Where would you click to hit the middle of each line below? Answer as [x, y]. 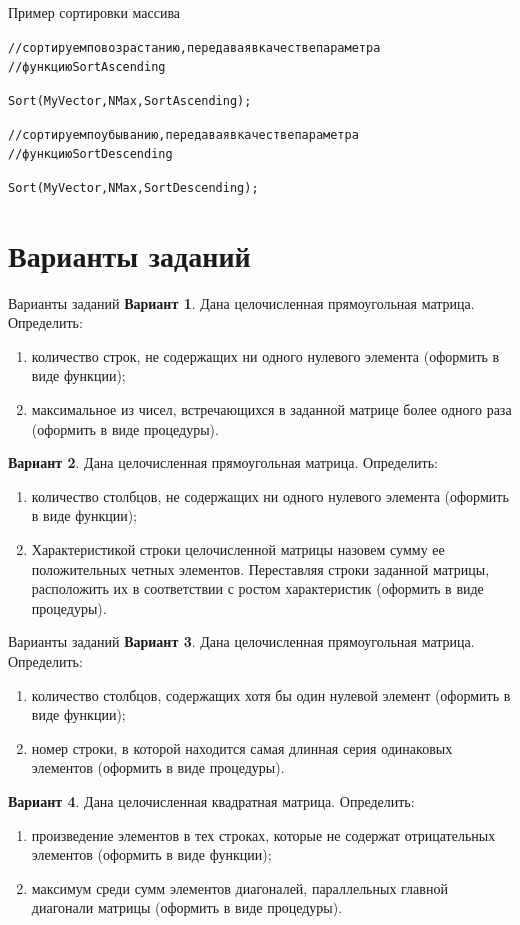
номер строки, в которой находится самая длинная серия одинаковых [242, 747]
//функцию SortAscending [87, 67]
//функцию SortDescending [90, 154]
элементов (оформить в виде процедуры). [158, 767]
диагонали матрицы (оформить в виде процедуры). [187, 907]
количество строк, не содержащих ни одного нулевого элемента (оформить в [265, 355]
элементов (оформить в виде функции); [151, 854]
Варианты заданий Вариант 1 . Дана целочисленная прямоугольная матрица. [241, 302]
